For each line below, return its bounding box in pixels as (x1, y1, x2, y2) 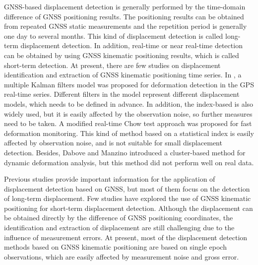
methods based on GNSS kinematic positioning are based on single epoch (4, 242, 227, 252)
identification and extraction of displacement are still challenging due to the (4, 222, 235, 233)
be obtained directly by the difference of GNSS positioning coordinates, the (4, 212, 233, 223)
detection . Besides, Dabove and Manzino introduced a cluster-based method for (4, 147, 246, 157)
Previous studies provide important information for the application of (4, 174, 215, 184)
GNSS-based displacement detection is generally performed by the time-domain (4, 1, 246, 11)
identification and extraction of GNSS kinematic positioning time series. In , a (4, 69, 242, 80)
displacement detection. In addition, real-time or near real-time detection (20, 40, 243, 51)
